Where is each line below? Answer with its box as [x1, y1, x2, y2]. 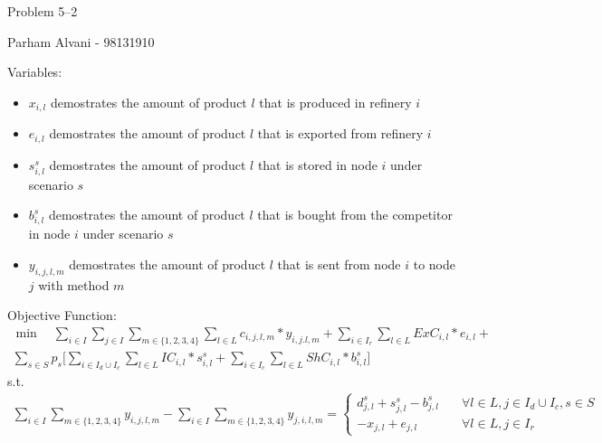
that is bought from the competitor [257, 205, 453, 224]
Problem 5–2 [7, 2, 78, 20]
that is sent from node [277, 254, 401, 273]
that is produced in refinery [259, 92, 412, 111]
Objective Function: [7, 306, 117, 325]
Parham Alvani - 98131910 [7, 32, 155, 51]
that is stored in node [257, 155, 377, 174]
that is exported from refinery [257, 124, 424, 143]
